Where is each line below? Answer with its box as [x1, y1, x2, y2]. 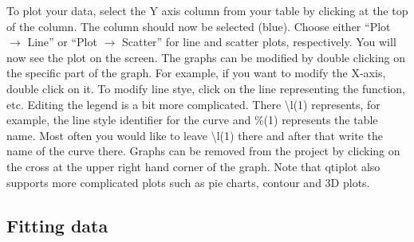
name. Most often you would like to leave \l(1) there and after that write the [6, 127, 383, 143]
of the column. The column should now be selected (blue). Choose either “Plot [6, 18, 391, 34]
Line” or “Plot [27, 33, 97, 50]
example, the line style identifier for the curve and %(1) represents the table [6, 111, 378, 128]
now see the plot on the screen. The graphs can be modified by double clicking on [6, 49, 406, 65]
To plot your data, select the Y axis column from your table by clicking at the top [6, 2, 408, 18]
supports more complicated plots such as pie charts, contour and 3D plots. [6, 174, 370, 190]
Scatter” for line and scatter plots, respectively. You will [122, 33, 396, 50]
